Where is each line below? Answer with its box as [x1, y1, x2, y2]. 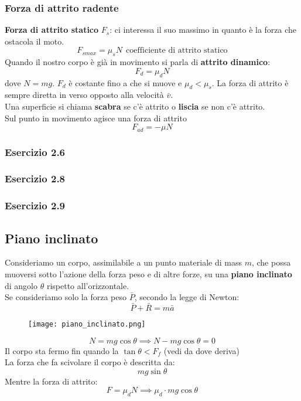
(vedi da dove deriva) [163, 344, 240, 356]
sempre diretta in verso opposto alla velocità [5, 89, 164, 101]
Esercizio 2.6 [5, 144, 66, 159]
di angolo [5, 279, 38, 291]
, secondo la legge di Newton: [134, 291, 240, 303]
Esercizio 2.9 [5, 198, 66, 213]
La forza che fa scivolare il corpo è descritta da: [5, 356, 175, 368]
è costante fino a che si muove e [69, 76, 182, 89]
